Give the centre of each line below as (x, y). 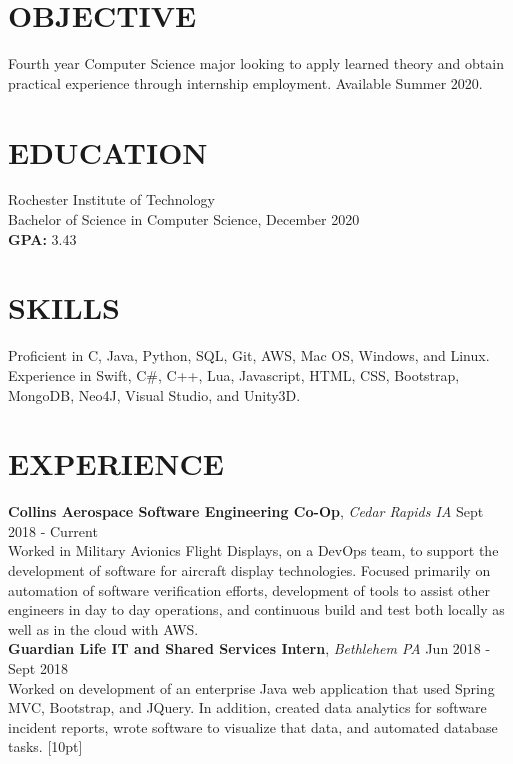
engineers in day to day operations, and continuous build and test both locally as (256, 609)
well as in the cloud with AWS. (103, 628)
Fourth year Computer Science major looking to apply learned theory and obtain (256, 63)
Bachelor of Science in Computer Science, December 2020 (184, 219)
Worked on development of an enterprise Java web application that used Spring (251, 687)
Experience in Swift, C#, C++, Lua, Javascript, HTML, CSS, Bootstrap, (234, 374)
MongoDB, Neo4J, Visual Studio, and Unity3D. (154, 394)
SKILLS (64, 307)
